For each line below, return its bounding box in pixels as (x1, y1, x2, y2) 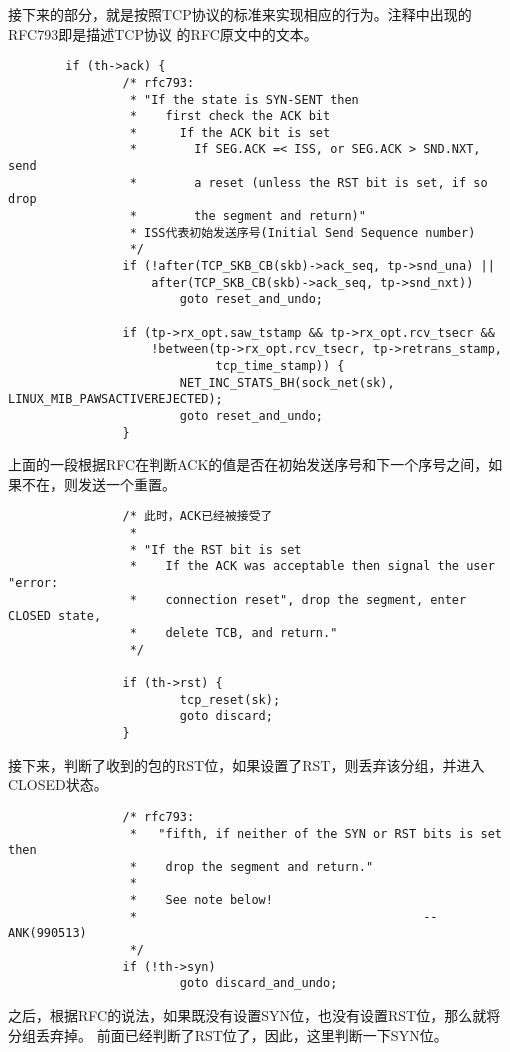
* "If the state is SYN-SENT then (129, 92, 359, 107)
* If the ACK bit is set (129, 125, 331, 140)
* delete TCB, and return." (129, 626, 338, 641)
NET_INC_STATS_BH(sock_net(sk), (179, 375, 395, 390)
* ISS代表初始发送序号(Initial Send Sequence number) (129, 225, 476, 240)
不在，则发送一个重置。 (21, 473, 176, 494)
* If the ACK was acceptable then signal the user (129, 559, 495, 574)
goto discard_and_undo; (179, 976, 338, 991)
